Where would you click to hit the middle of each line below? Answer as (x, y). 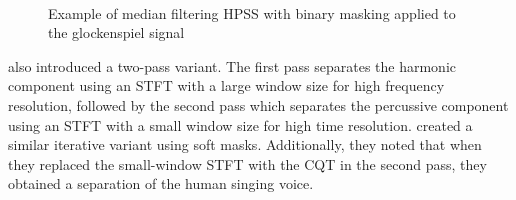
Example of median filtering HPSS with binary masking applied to (252, 12)
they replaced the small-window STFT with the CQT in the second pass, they (247, 163)
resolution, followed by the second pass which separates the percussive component (258, 104)
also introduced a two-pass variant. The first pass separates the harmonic (232, 65)
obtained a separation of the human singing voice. (161, 183)
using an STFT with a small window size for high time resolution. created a (240, 124)
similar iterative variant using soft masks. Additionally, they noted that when (245, 144)
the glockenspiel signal (116, 32)
